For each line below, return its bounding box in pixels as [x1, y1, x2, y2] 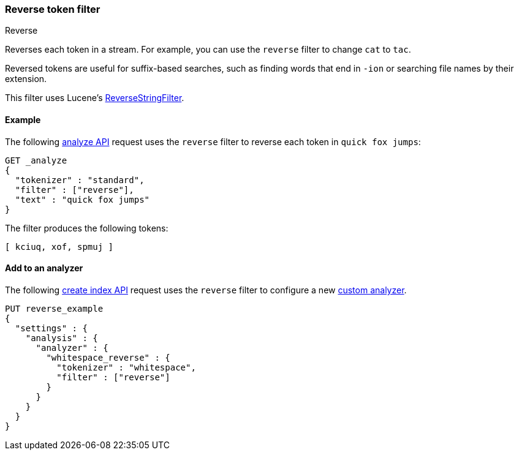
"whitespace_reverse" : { [46, 352, 170, 363]
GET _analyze [5, 155, 67, 165]
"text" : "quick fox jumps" [15, 194, 150, 205]
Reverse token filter [5, 3, 100, 15]
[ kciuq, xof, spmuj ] [5, 241, 114, 252]
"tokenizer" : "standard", [15, 175, 145, 185]
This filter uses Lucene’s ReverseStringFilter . [5, 92, 184, 103]
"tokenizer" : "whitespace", [56, 362, 196, 372]
